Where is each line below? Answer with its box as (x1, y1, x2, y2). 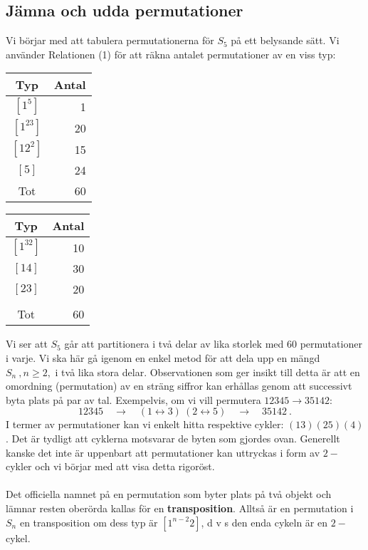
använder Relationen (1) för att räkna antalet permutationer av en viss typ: (6, 46, 336, 61)
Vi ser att (6, 336, 48, 351)
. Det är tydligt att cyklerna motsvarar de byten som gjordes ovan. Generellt (6, 430, 340, 445)
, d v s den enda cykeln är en (201, 514, 327, 529)
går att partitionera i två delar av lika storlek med (64, 336, 284, 351)
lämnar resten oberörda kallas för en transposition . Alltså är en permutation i (6, 500, 354, 515)
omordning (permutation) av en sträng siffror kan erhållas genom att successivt (6, 378, 352, 393)
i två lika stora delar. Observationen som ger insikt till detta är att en (55, 364, 360, 379)
